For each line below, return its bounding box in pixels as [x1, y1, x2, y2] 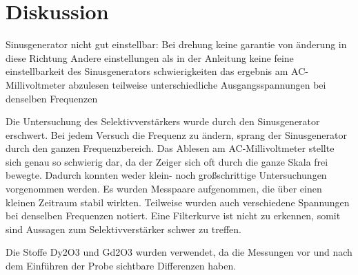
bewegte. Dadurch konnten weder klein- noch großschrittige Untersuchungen [6, 168, 327, 182]
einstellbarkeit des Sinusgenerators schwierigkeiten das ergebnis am [6, 64, 288, 78]
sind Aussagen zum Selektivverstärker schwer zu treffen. [6, 221, 241, 236]
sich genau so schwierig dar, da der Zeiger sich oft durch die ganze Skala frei [6, 154, 328, 168]
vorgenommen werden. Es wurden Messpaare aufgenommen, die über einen [6, 181, 322, 196]
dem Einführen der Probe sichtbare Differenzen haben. [6, 258, 237, 273]
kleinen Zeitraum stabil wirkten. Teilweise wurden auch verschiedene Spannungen [6, 195, 350, 209]
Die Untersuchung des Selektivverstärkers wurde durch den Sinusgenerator [6, 114, 320, 129]
